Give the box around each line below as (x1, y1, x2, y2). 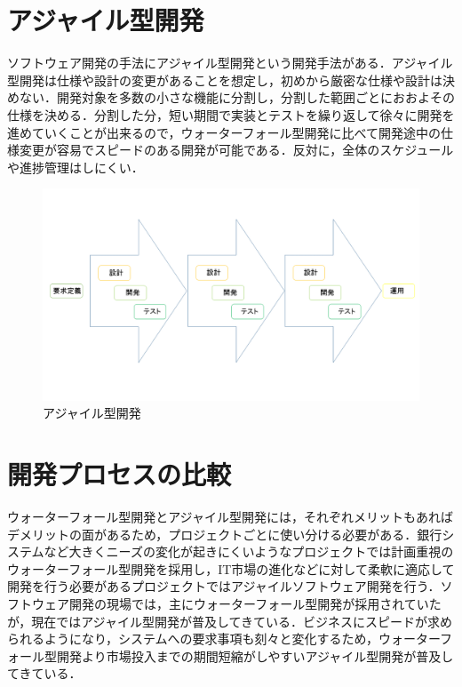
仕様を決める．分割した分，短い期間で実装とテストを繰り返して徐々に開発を (7, 105, 455, 124)
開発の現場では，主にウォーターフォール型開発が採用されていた (68, 595, 442, 613)
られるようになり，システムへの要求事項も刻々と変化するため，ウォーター (7, 629, 441, 648)
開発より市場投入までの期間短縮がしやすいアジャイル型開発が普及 (56, 646, 442, 665)
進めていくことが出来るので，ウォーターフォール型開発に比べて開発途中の (7, 123, 442, 141)
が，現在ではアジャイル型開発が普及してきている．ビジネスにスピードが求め (7, 611, 453, 630)
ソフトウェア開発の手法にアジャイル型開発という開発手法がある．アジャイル (7, 53, 453, 72)
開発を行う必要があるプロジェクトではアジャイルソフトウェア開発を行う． (7, 577, 441, 595)
